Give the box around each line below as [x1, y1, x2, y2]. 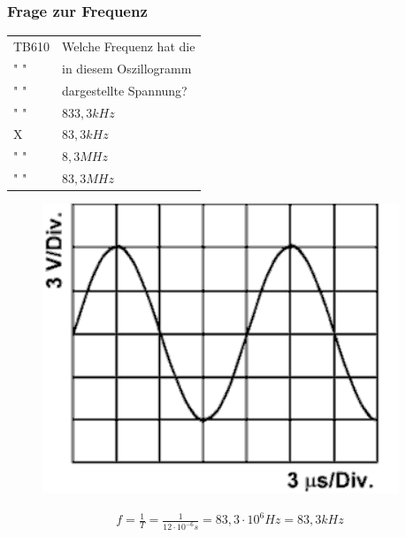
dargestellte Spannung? [62, 81, 188, 99]
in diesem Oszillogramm [62, 58, 192, 77]
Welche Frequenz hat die [62, 36, 195, 55]
